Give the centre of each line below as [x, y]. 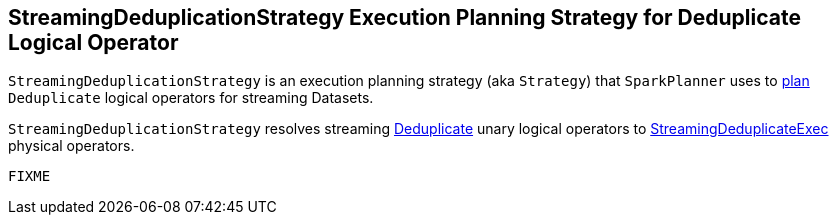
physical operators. [71, 146]
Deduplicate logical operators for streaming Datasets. [191, 98]
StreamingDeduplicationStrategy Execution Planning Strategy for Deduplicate [404, 17]
